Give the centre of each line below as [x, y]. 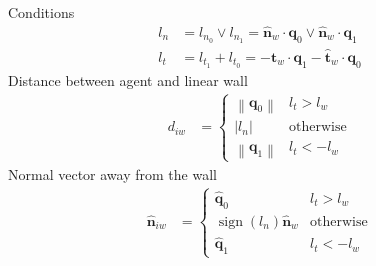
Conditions [41, 12]
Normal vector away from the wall [112, 173]
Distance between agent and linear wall [128, 79]
